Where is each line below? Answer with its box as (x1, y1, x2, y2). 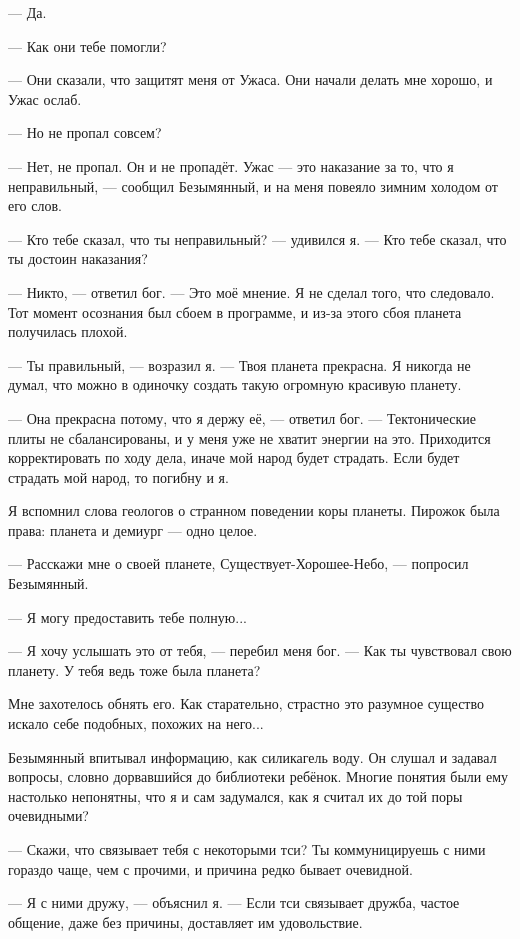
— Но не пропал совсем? (8, 122, 162, 143)
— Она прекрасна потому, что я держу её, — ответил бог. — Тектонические (8, 407, 476, 428)
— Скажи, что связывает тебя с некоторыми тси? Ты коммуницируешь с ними (8, 839, 486, 859)
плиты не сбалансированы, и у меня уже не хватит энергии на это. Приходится (8, 427, 491, 448)
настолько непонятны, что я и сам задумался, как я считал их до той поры (8, 785, 463, 806)
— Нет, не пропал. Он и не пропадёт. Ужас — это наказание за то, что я (8, 155, 454, 176)
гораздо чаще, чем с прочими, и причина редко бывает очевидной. (8, 858, 413, 879)
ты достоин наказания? (8, 248, 148, 269)
